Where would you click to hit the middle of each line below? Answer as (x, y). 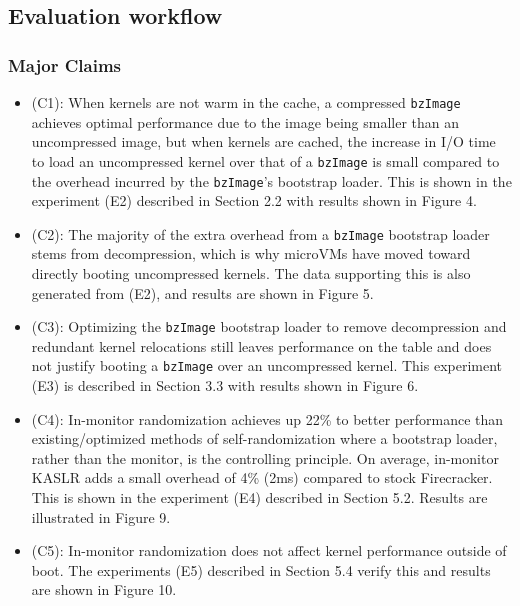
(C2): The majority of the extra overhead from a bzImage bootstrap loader (260, 233)
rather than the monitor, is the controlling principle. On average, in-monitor (265, 457)
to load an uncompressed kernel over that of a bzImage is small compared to (265, 160)
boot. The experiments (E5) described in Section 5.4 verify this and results (261, 569)
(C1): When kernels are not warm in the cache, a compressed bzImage (246, 102)
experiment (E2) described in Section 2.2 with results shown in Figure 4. (254, 200)
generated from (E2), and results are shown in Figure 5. (202, 292)
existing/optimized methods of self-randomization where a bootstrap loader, (264, 438)
